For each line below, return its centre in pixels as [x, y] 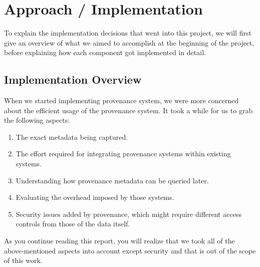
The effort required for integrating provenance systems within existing [123, 154]
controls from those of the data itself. [73, 224]
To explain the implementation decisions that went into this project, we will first [128, 33]
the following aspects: [37, 120]
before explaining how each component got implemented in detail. [105, 52]
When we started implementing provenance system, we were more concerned [121, 100]
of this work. [23, 260]
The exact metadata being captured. [72, 137]
